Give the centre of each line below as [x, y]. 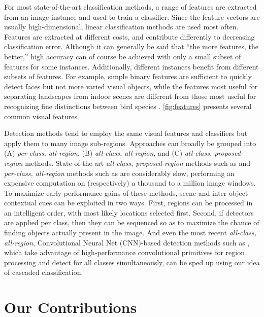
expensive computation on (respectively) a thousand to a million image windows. [130, 183]
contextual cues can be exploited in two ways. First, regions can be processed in [128, 203]
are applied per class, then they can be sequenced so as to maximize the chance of [132, 222]
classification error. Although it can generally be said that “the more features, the [131, 46]
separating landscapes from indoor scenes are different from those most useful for [130, 96]
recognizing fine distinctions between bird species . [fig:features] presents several [128, 106]
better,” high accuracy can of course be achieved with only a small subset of [123, 56]
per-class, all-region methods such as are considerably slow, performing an [119, 173]
